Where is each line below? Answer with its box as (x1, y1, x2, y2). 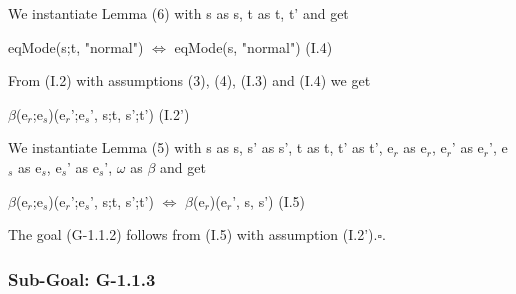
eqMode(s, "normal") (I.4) (174, 36, 333, 57)
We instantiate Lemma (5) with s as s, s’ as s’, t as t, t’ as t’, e (8, 137, 394, 158)
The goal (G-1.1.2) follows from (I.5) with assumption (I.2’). (8, 224, 378, 245)
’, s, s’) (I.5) (232, 190, 306, 211)
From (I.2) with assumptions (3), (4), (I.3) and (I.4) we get (8, 70, 371, 91)
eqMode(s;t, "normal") (8, 36, 144, 57)
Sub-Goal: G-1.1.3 (8, 266, 156, 291)
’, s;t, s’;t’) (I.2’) (90, 103, 190, 124)
